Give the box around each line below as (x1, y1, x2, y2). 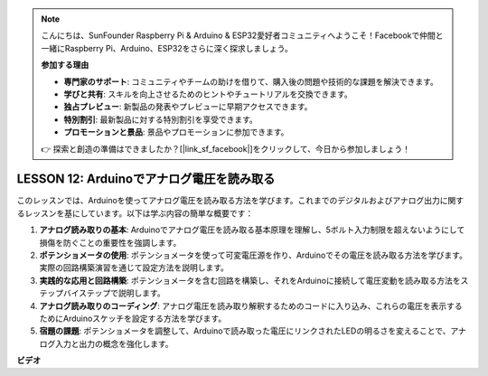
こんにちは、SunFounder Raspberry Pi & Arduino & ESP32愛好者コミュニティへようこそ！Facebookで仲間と (41, 30, 444, 41)
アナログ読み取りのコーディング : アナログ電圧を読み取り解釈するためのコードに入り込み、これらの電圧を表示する (39, 300, 463, 311)
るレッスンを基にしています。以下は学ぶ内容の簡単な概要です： (16, 208, 254, 219)
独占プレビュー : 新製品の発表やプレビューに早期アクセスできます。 (63, 101, 313, 112)
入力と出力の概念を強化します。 (54, 338, 174, 349)
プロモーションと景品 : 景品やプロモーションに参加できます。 (63, 127, 289, 137)
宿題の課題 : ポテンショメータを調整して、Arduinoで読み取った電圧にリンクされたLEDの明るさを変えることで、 (39, 325, 451, 336)
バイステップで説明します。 (62, 287, 166, 298)
